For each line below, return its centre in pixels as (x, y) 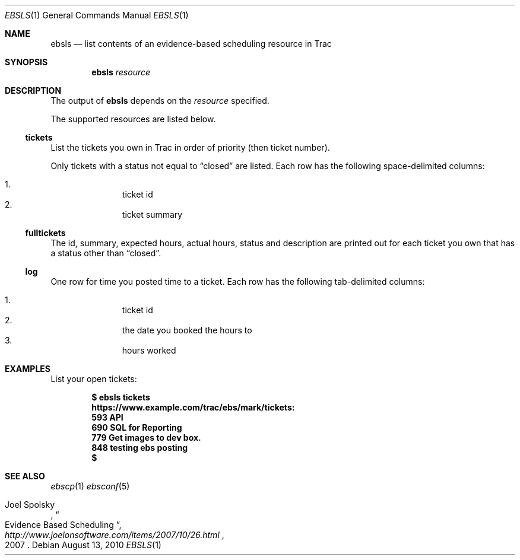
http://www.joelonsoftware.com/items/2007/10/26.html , (115, 535)
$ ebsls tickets (121, 397)
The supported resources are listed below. (133, 119)
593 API (107, 417)
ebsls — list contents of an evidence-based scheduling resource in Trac (191, 44)
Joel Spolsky (30, 505)
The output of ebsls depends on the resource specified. (160, 101)
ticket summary (152, 214)
